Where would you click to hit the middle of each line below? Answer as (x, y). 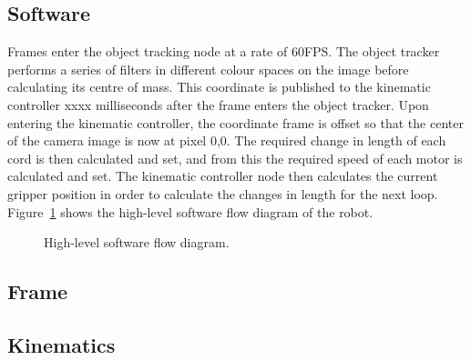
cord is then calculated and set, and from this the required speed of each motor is (235, 158)
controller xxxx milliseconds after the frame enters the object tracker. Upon (218, 104)
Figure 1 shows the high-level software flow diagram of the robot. (190, 211)
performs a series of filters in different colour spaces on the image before (208, 69)
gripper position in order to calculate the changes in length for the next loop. (223, 193)
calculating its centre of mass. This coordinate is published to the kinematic (219, 87)
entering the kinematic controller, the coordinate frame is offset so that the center (235, 122)
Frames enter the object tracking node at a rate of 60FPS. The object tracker (224, 51)
